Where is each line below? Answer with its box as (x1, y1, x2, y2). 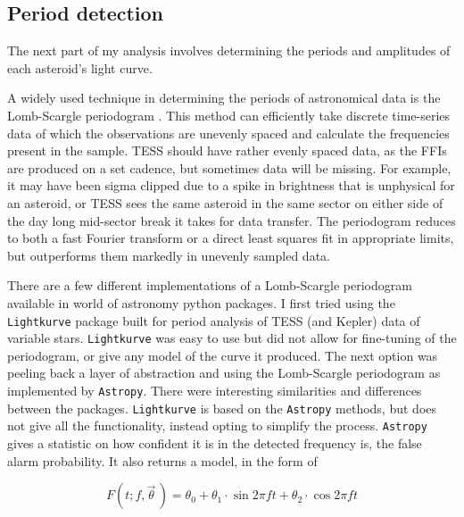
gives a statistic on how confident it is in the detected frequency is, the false (7, 433, 422, 452)
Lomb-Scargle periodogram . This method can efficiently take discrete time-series (7, 105, 451, 124)
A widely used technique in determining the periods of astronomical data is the (7, 88, 441, 107)
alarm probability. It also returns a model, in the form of (7, 451, 318, 470)
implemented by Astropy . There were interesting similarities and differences (7, 381, 422, 400)
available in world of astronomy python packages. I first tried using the (7, 293, 395, 312)
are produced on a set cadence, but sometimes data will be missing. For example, (7, 158, 452, 177)
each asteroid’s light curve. (7, 58, 153, 77)
